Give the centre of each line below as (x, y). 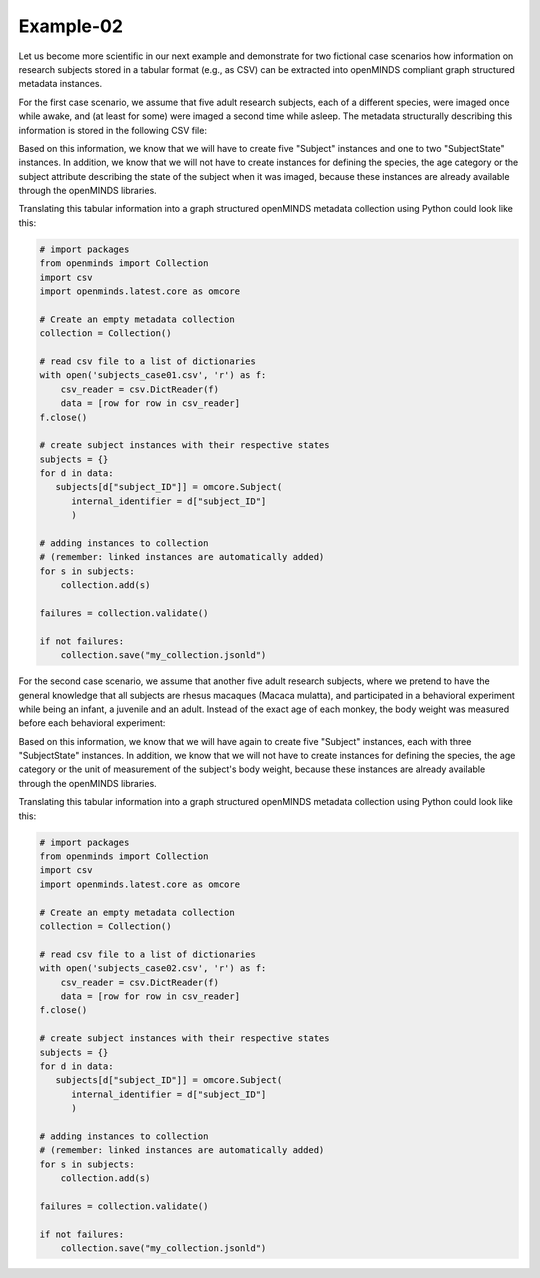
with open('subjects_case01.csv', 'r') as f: (153, 375)
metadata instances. (60, 84)
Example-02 (71, 26)
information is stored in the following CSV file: (112, 130)
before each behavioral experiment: (92, 723)
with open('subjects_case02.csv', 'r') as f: (153, 968)
